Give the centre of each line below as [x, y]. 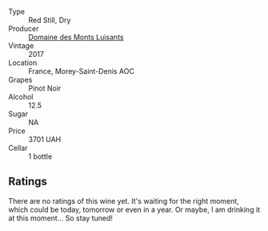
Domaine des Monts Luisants [76, 37]
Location [23, 63]
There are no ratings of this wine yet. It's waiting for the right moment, [124, 201]
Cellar [18, 148]
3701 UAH [45, 139]
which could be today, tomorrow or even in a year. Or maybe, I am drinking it [134, 209]
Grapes [20, 80]
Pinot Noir [45, 88]
